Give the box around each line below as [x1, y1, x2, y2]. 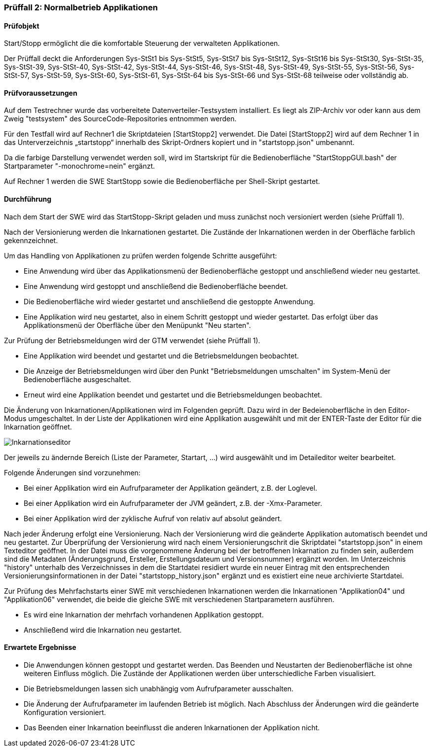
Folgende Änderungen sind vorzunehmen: [4, 468, 141, 477]
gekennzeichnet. [4, 236, 58, 245]
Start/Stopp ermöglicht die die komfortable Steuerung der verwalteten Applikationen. [4, 39, 280, 48]
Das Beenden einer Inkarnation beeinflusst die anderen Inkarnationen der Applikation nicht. [24, 723, 320, 732]
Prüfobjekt [4, 21, 39, 30]
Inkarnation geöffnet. [4, 422, 72, 431]
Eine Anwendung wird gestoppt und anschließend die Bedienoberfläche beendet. [24, 282, 288, 290]
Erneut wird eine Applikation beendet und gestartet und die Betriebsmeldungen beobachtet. [24, 390, 322, 399]
